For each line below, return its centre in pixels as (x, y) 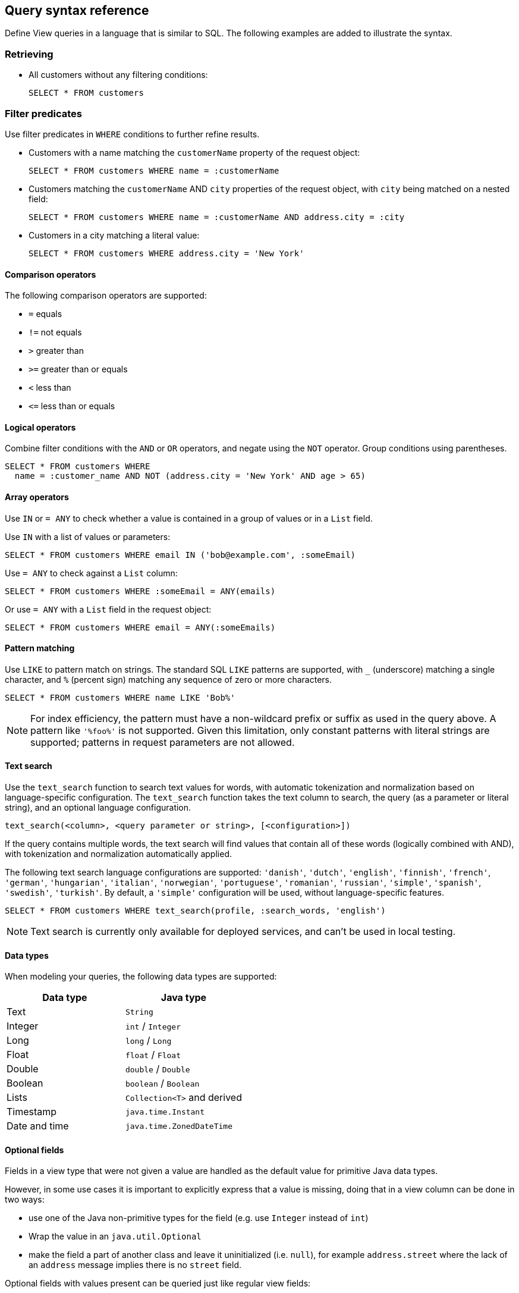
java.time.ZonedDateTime (179, 1126)
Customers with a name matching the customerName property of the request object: (194, 152)
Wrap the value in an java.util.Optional (115, 1236)
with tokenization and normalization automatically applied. (118, 854)
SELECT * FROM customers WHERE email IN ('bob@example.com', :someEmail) (180, 555)
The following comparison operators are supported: (106, 296)
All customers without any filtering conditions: (118, 75)
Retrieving (29, 54)
